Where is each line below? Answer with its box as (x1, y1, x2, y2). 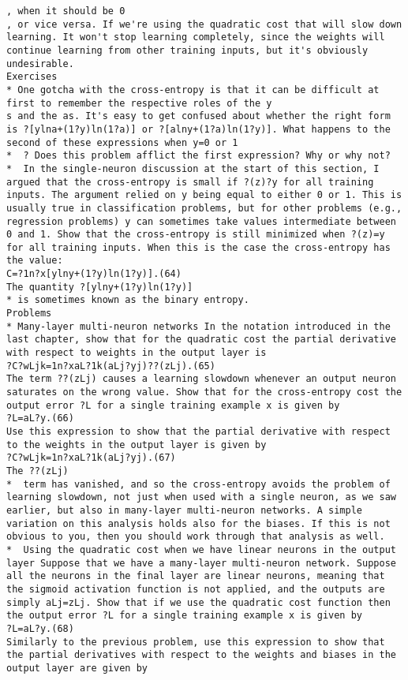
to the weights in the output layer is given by (6, 439, 267, 450)
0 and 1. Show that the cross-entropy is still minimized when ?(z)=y (6, 229, 385, 241)
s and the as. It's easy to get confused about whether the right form (6, 110, 391, 122)
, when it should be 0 (6, 6, 125, 17)
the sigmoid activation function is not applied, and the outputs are (6, 583, 385, 595)
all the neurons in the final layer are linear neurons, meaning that (6, 570, 385, 582)
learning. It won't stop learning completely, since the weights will (6, 32, 385, 43)
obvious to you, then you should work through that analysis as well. (6, 531, 385, 543)
